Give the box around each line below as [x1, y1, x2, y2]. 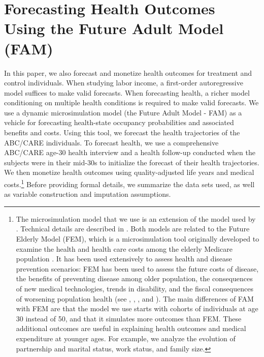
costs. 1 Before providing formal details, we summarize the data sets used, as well [4, 177, 255, 189]
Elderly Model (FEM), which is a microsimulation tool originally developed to [16, 233, 259, 244]
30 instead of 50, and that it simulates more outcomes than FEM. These [16, 313, 242, 323]
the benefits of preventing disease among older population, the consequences [16, 273, 253, 284]
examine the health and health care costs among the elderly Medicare [16, 243, 233, 254]
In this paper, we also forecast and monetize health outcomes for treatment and [4, 67, 252, 78]
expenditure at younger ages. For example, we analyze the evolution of [16, 333, 236, 343]
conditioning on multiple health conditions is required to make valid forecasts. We [4, 97, 259, 108]
